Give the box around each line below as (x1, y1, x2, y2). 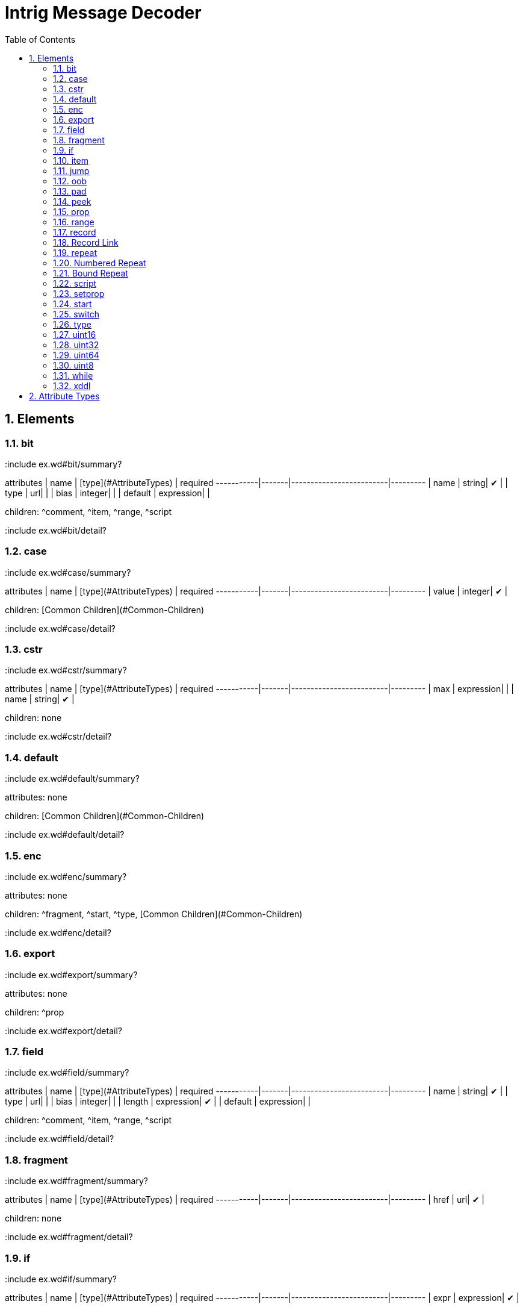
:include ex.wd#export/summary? (5, 969, 138, 980)
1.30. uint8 (53, 360, 94, 370)
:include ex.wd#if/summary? (5, 1273, 117, 1284)
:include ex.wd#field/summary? (5, 1067, 129, 1078)
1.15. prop (53, 206, 90, 217)
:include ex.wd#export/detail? (5, 1025, 122, 1036)
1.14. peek (53, 196, 91, 207)
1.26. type (53, 319, 91, 329)
